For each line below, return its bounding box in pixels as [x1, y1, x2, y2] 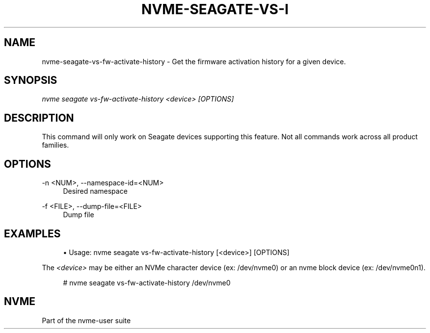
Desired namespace [63, 187, 128, 196]
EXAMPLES [4, 227, 61, 240]
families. [42, 141, 69, 150]
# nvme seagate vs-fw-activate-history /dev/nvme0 [63, 278, 231, 287]
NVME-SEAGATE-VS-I [141, 1, 289, 18]
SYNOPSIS [4, 74, 57, 87]
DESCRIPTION [4, 111, 74, 124]
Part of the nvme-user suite [42, 316, 131, 325]
